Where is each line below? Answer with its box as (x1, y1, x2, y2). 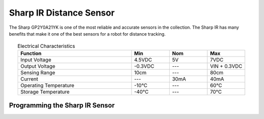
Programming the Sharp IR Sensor (9, 101, 115, 110)
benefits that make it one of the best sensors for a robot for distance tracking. (9, 31, 166, 37)
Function (20, 50, 42, 57)
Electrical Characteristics (17, 42, 75, 49)
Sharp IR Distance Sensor (9, 7, 115, 18)
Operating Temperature (20, 82, 74, 89)
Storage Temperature (20, 88, 70, 95)
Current (20, 76, 39, 82)
